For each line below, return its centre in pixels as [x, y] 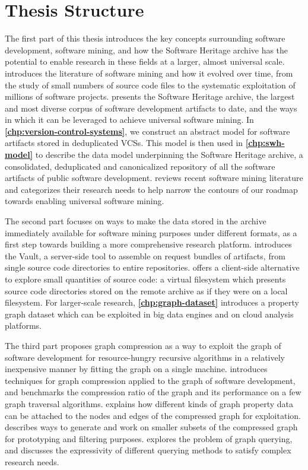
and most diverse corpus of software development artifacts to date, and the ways [151, 108]
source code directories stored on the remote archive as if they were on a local [146, 290]
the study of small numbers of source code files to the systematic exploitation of [150, 85]
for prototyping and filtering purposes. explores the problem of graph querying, [149, 438]
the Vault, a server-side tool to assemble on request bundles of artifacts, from [145, 255]
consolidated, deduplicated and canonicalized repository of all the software [140, 166]
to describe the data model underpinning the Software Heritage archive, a [169, 155]
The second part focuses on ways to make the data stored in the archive [136, 221]
